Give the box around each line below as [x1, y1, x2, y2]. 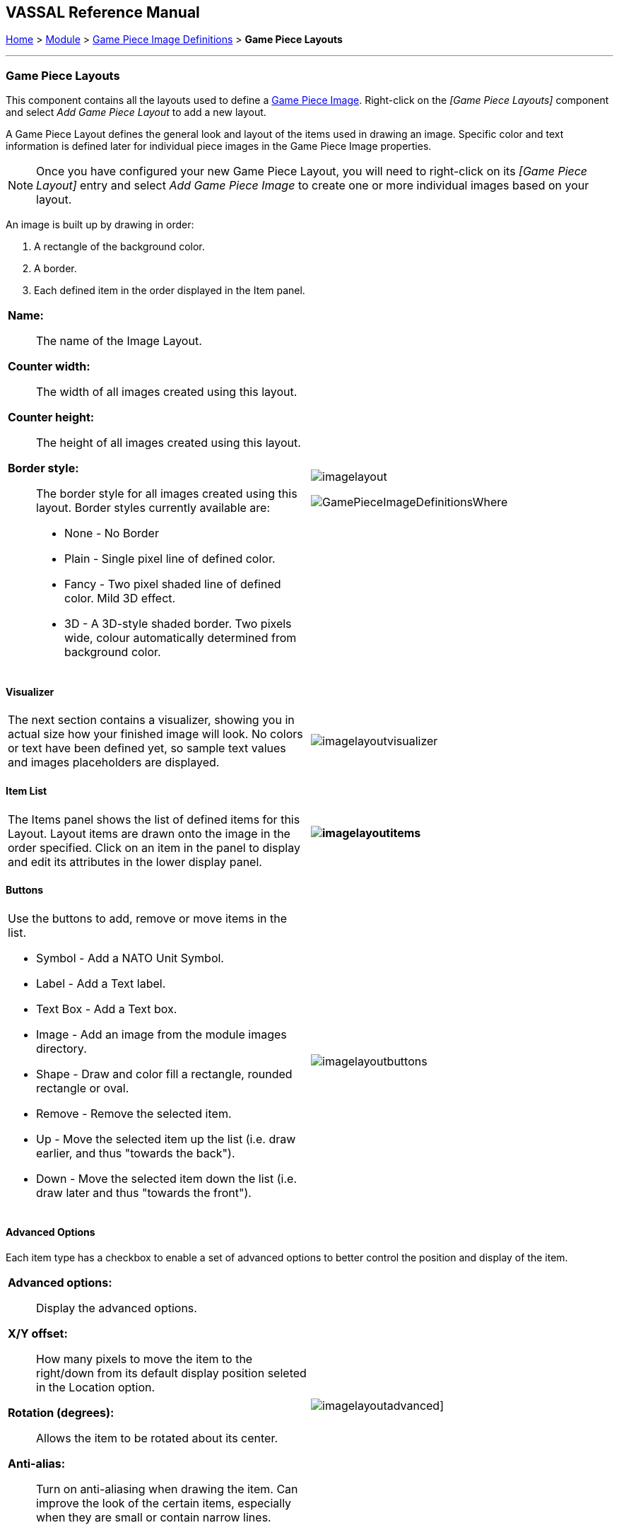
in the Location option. [36, 1380, 155, 1395]
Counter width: [8, 359, 90, 374]
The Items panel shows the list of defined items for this [8, 812, 300, 827]
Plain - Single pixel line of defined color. [64, 551, 276, 566]
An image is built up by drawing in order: [6, 218, 194, 231]
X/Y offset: [8, 1326, 68, 1341]
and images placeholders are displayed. [8, 755, 220, 770]
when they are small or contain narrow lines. [36, 1510, 271, 1525]
